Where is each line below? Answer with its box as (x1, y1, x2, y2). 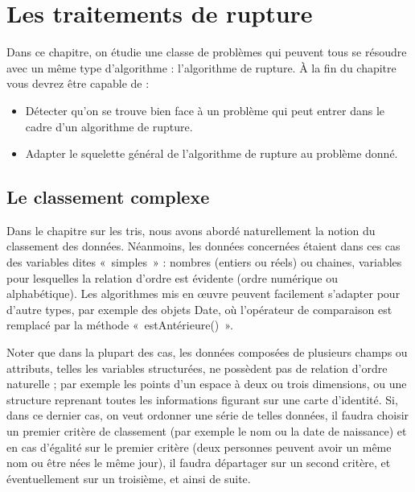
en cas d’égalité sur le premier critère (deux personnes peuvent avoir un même (6, 438, 392, 455)
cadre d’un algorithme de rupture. (25, 118, 193, 134)
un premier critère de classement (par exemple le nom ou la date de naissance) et (6, 423, 407, 440)
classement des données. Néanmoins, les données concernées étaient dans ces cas (6, 238, 401, 254)
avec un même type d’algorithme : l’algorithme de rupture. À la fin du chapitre (6, 59, 397, 76)
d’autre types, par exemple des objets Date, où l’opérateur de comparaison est (6, 300, 392, 317)
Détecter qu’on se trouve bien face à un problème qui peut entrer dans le (25, 101, 384, 118)
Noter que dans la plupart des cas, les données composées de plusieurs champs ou (6, 344, 408, 361)
